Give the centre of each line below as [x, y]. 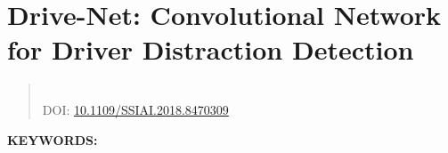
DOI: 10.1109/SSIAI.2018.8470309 [135, 109]
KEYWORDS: [53, 139]
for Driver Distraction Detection [211, 49]
